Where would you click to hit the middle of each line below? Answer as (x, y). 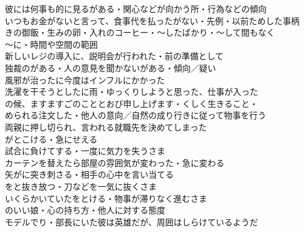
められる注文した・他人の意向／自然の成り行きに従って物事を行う (136, 115)
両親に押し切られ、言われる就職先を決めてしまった (106, 127)
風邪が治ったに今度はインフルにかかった (85, 79)
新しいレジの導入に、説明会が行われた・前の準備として (114, 56)
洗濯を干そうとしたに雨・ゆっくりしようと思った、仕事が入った (131, 92)
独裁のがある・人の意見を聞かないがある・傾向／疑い (110, 67)
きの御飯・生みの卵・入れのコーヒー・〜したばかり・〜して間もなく (140, 32)
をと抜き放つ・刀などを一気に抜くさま (81, 186)
